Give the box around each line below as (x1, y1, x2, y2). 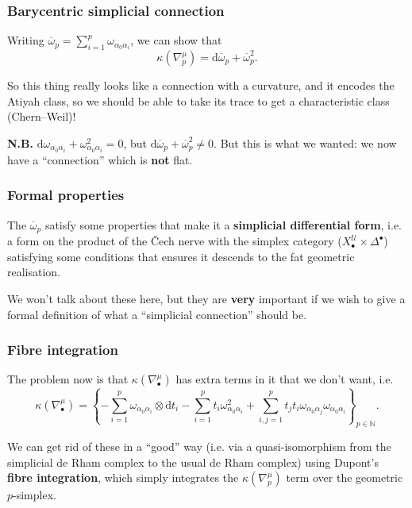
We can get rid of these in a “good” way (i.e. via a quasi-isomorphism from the (7, 438, 391, 455)
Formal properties (7, 185, 125, 205)
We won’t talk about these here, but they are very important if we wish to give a (7, 290, 406, 306)
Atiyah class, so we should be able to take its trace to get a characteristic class (7, 92, 390, 109)
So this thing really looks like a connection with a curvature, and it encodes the (7, 77, 395, 94)
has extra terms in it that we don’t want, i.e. (175, 371, 394, 387)
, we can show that (130, 32, 222, 48)
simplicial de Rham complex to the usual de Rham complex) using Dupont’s (7, 453, 379, 470)
